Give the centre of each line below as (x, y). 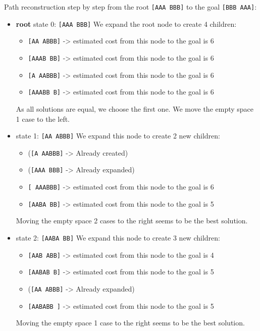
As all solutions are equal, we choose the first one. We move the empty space (135, 108)
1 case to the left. (43, 119)
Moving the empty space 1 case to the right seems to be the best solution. (130, 323)
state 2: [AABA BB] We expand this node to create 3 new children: (118, 238)
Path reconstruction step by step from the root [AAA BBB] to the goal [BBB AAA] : (131, 7)
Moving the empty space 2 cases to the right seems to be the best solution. (132, 221)
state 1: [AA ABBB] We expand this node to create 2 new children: (118, 136)
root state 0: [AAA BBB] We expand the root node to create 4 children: (126, 23)
